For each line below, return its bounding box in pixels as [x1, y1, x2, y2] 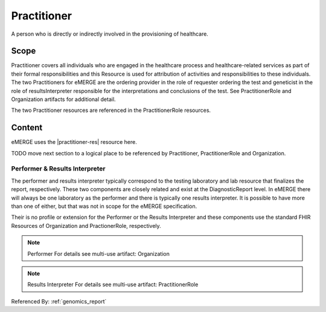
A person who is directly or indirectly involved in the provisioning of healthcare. [11, 30, 208, 37]
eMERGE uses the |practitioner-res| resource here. [11, 138, 137, 146]
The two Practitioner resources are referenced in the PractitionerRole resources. [11, 106, 211, 114]
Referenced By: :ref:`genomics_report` [11, 297, 107, 305]
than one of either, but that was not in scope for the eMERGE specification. [11, 203, 197, 210]
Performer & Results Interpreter [11, 164, 106, 173]
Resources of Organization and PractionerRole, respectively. [11, 222, 161, 229]
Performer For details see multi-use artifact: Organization [27, 250, 170, 257]
